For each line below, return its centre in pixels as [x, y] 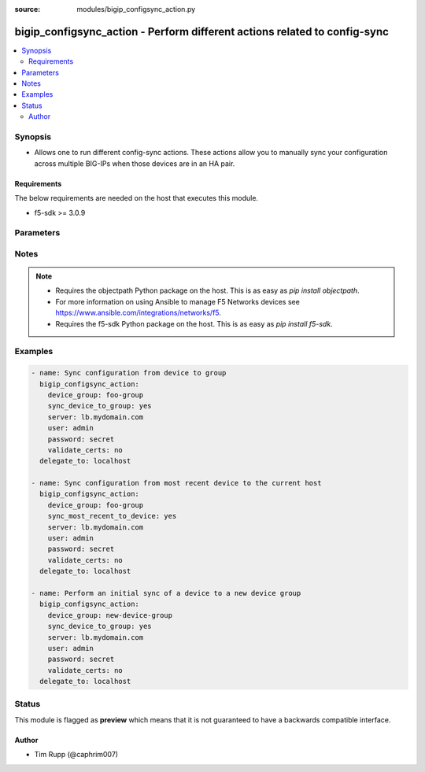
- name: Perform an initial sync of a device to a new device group [166, 593]
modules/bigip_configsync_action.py [136, 9]
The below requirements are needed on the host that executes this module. [137, 198]
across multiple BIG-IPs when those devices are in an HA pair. [135, 163]
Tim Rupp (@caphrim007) [76, 755]
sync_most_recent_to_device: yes [112, 516]
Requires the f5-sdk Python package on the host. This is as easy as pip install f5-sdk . [194, 323]
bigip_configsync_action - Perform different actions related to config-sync [202, 31]
